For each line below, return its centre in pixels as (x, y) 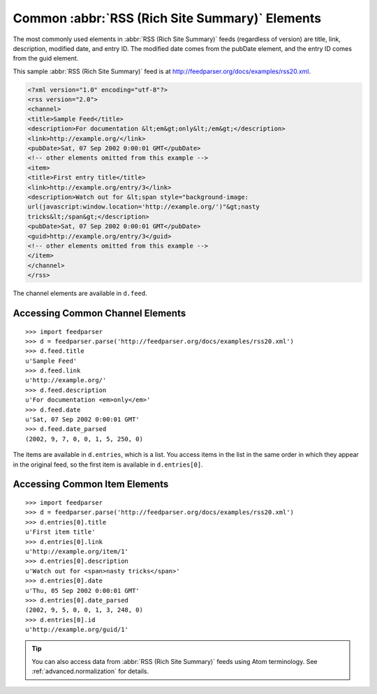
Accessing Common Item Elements (91, 484)
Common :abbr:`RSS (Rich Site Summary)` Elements (167, 18)
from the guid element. (46, 59)
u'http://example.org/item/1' (77, 551)
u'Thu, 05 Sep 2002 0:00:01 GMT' (82, 590)
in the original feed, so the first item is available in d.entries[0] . (108, 465)
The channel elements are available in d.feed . (80, 294)
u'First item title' (60, 532)
